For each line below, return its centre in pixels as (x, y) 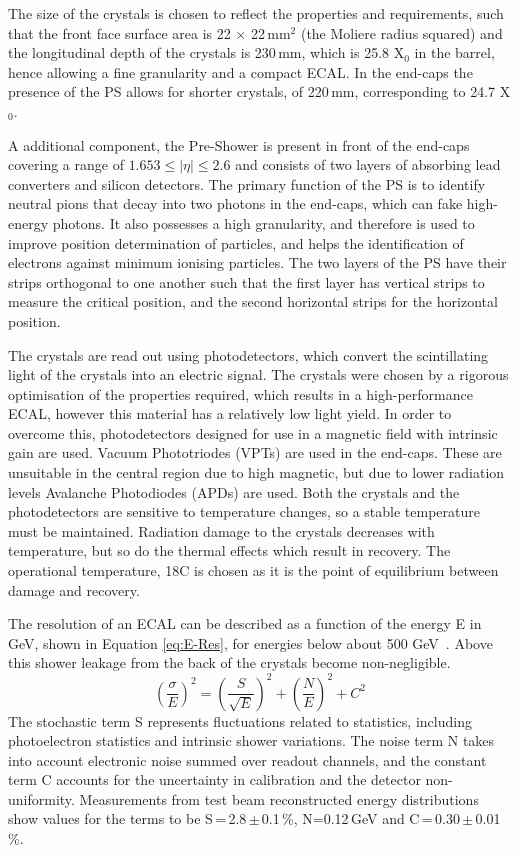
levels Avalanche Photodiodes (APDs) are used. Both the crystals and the (234, 491)
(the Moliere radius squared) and (401, 32)
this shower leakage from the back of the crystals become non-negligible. (229, 662)
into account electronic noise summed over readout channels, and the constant (247, 759)
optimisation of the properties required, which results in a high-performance (240, 393)
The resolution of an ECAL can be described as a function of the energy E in (245, 623)
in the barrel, (454, 52)
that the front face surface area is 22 (119, 32)
